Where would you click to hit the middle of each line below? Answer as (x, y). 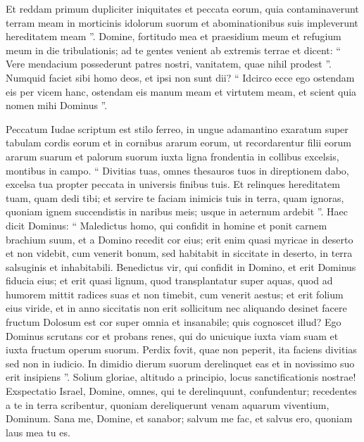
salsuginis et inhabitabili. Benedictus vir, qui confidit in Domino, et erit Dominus (181, 266)
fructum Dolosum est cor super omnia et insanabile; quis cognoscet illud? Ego (174, 322)
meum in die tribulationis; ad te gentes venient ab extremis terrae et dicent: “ (173, 50)
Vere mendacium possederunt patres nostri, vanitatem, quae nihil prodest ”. (169, 64)
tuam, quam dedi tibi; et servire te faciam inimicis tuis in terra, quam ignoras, (175, 197)
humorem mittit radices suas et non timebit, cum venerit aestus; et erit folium (175, 294)
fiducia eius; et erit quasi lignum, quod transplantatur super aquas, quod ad (169, 280)
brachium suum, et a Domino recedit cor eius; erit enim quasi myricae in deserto (180, 239)
